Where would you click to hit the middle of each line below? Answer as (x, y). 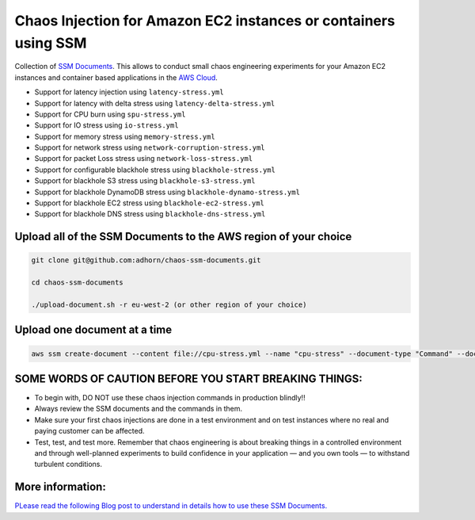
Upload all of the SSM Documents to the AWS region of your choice (183, 237)
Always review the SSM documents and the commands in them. (139, 409)
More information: (60, 487)
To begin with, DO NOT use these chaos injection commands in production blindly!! (170, 398)
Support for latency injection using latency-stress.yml (129, 92)
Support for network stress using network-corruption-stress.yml (150, 147)
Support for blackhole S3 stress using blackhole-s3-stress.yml (145, 181)
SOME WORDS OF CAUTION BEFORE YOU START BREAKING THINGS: (189, 379)
